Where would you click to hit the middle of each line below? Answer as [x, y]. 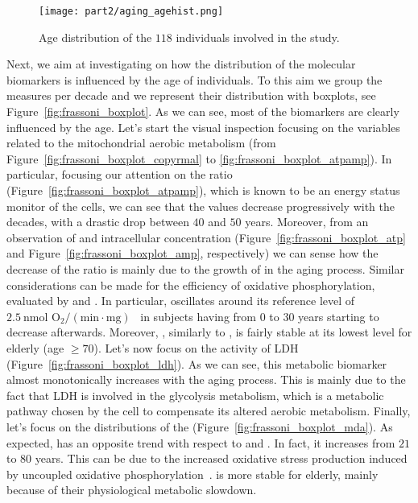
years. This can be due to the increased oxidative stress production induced [221, 458]
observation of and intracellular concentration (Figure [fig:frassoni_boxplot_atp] [206, 237]
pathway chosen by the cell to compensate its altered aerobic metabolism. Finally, [209, 411]
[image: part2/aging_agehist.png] [131, 11]
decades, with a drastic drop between [98, 222]
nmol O [42, 317]
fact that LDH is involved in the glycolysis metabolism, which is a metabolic [195, 395]
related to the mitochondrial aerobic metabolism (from [141, 143]
